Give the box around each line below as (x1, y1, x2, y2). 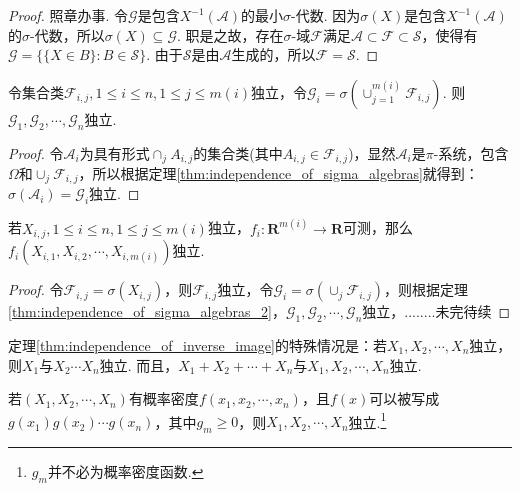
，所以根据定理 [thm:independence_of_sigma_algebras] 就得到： (78, 163, 479, 184)
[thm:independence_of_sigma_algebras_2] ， (8, 301, 286, 322)
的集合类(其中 (193, 142, 283, 163)
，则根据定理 (383, 279, 468, 300)
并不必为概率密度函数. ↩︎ (47, 461, 204, 482)
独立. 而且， (99, 354, 179, 375)
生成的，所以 (231, 44, 316, 65)
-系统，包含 (433, 142, 509, 163)
